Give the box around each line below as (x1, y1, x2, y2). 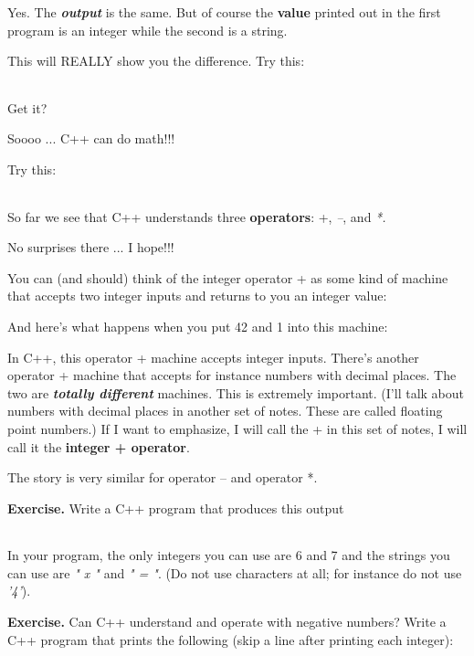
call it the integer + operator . (7, 437, 190, 456)
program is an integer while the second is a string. (7, 20, 288, 39)
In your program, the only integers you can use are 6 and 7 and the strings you (7, 545, 450, 565)
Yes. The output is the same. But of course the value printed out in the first (7, 3, 441, 21)
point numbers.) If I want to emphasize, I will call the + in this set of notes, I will (7, 418, 468, 438)
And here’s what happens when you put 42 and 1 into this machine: (7, 316, 388, 335)
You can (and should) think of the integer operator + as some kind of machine (7, 268, 448, 287)
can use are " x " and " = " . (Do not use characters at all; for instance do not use (7, 563, 462, 582)
